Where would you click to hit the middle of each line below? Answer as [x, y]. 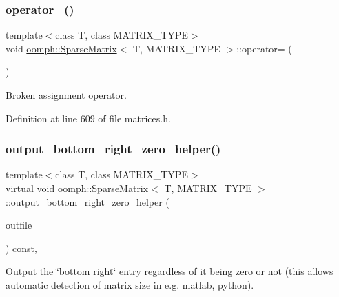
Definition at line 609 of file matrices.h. [88, 118]
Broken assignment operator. [66, 95]
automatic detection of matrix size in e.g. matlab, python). [130, 284]
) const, [21, 248]
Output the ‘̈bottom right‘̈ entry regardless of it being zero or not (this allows [169, 271]
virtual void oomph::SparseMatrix [77, 188]
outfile [19, 225]
